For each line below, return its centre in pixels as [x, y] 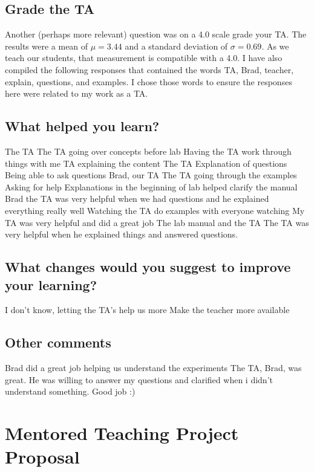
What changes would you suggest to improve [148, 267]
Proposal [42, 457]
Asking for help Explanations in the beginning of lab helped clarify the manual [151, 186]
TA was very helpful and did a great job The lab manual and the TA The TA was [157, 222]
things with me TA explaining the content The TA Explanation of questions [146, 163]
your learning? [51, 284]
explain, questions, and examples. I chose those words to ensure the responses [149, 81]
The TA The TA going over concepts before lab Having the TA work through [148, 151]
